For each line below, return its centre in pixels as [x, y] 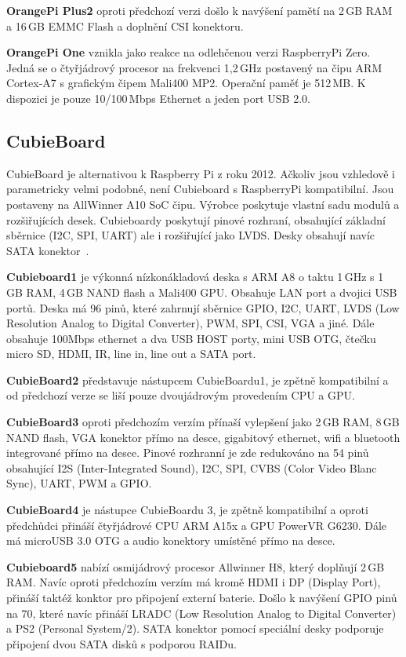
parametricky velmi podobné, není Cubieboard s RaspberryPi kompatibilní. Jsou [200, 189]
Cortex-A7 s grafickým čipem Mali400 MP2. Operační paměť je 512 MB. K [186, 83]
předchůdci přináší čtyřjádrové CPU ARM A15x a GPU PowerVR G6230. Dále [197, 525]
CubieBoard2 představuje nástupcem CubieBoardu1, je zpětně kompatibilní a [198, 380]
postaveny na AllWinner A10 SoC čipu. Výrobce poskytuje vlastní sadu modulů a [203, 204]
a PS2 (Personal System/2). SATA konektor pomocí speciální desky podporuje [195, 628]
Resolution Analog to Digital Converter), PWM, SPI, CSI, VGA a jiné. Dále [190, 323]
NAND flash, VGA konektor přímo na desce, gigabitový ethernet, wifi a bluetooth [203, 437]
